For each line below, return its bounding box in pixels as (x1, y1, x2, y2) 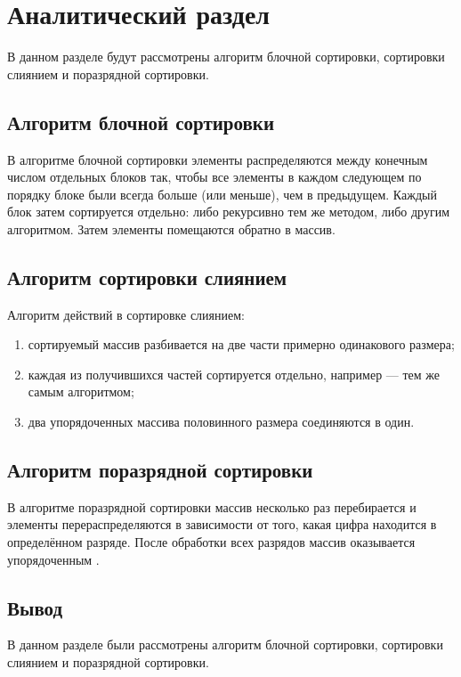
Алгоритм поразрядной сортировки (7, 456, 313, 484)
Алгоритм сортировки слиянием (7, 263, 287, 290)
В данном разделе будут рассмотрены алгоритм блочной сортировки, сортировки (7, 47, 445, 66)
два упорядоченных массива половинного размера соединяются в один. (28, 412, 415, 431)
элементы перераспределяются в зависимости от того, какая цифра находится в (7, 515, 437, 534)
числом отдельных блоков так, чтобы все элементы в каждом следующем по (7, 167, 422, 186)
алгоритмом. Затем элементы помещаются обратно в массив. (7, 219, 336, 238)
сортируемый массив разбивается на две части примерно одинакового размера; (28, 335, 455, 354)
